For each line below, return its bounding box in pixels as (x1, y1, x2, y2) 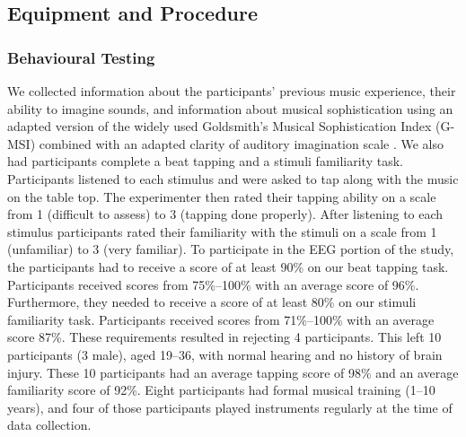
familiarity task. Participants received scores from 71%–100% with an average (7, 310, 435, 328)
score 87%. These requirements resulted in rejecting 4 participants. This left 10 (7, 328, 442, 346)
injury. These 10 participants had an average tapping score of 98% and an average (7, 363, 459, 381)
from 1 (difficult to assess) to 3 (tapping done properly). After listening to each (7, 205, 444, 223)
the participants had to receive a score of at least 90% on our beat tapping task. (7, 257, 449, 275)
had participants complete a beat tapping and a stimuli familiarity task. (7, 152, 403, 170)
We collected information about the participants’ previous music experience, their (7, 82, 456, 100)
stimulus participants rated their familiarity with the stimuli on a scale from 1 (7, 222, 437, 240)
